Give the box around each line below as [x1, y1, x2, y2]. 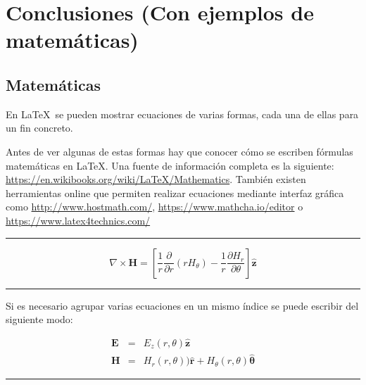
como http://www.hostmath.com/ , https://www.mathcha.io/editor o [6, 199, 303, 214]
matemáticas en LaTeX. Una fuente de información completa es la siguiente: [6, 158, 334, 172]
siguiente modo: [6, 312, 73, 327]
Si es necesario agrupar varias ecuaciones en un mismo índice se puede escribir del [6, 298, 359, 313]
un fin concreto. [6, 120, 73, 135]
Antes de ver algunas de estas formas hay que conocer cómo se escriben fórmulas [6, 144, 353, 158]
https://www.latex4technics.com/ [6, 213, 151, 227]
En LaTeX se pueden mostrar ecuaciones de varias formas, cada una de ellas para [6, 106, 359, 121]
